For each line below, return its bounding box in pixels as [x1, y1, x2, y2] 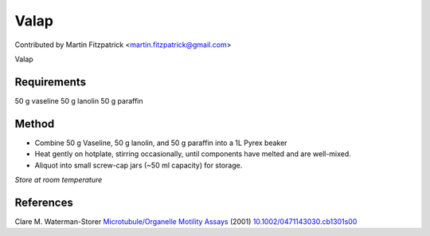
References [14, 195, 73, 209]
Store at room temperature [14, 175, 103, 184]
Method [14, 116, 55, 131]
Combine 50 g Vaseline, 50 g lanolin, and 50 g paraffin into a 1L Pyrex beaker [34, 138, 287, 147]
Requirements [14, 75, 87, 88]
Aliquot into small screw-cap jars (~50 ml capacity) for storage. [34, 160, 243, 170]
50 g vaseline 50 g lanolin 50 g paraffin [14, 96, 143, 105]
